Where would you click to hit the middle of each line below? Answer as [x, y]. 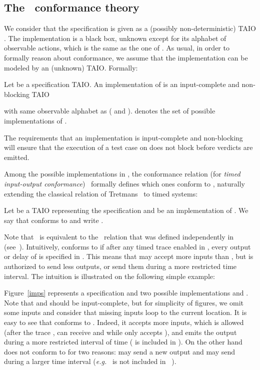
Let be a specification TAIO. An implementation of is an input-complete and [122, 84]
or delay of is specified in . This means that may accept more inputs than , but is [129, 256]
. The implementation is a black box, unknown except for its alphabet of [115, 38]
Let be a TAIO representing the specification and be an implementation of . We [126, 210]
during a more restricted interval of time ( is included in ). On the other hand [123, 342]
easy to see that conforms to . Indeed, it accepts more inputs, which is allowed [124, 322]
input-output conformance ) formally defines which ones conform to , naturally [124, 183]
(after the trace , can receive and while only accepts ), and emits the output [120, 332]
